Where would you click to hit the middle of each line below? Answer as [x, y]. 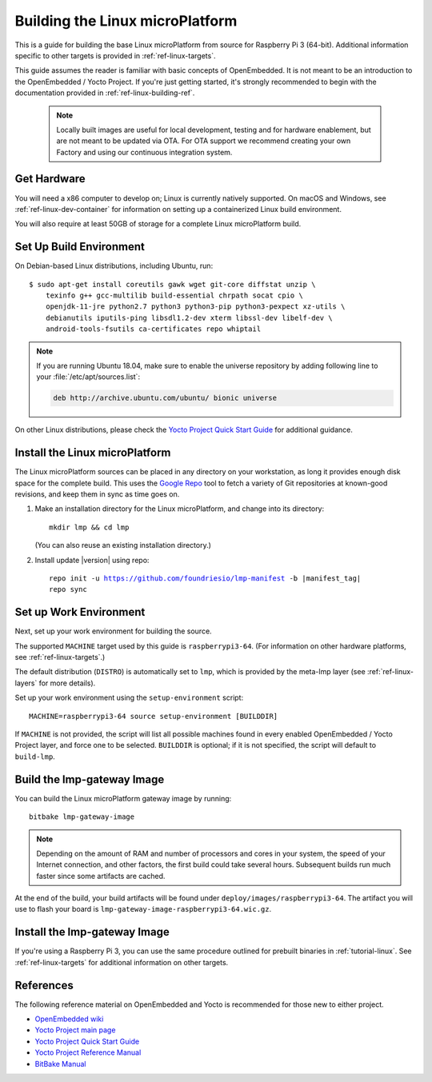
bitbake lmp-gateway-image [82, 817]
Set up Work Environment [80, 612]
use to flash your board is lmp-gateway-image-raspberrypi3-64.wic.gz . [143, 909]
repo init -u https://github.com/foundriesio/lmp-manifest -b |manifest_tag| [205, 579]
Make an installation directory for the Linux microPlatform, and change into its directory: [180, 509]
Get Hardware [50, 179]
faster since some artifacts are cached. [101, 876]
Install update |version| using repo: [92, 560]
